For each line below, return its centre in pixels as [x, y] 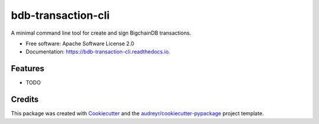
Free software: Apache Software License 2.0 [80, 43]
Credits [25, 100]
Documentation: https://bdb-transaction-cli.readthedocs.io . [98, 52]
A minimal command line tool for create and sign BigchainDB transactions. [101, 33]
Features [27, 68]
